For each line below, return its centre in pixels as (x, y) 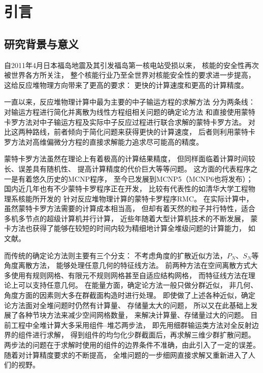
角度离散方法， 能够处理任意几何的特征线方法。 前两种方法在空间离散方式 (127, 265)
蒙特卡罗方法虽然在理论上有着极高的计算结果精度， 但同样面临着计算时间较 (130, 159)
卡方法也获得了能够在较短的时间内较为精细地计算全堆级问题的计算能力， (125, 228)
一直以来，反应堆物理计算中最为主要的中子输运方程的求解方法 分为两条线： (130, 102)
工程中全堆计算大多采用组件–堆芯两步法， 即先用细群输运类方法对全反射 (131, 325)
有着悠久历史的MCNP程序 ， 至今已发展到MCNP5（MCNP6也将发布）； (136, 178)
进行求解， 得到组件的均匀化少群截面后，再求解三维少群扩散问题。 (144, 335)
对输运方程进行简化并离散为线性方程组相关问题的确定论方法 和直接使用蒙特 (130, 111)
